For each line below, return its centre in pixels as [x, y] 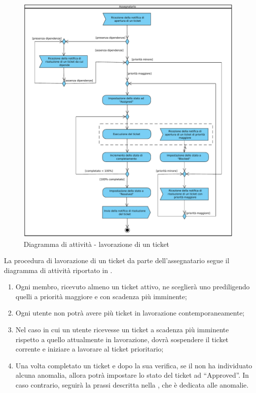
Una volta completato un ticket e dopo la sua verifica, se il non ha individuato [134, 365]
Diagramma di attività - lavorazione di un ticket [97, 244]
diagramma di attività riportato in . [58, 270]
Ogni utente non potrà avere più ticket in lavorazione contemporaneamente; [130, 313]
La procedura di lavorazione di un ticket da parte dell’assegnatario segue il [117, 260]
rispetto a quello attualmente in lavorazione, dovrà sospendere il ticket [122, 339]
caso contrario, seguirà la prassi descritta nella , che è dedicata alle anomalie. [132, 385]
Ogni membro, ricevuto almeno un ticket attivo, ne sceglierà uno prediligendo [133, 287]
